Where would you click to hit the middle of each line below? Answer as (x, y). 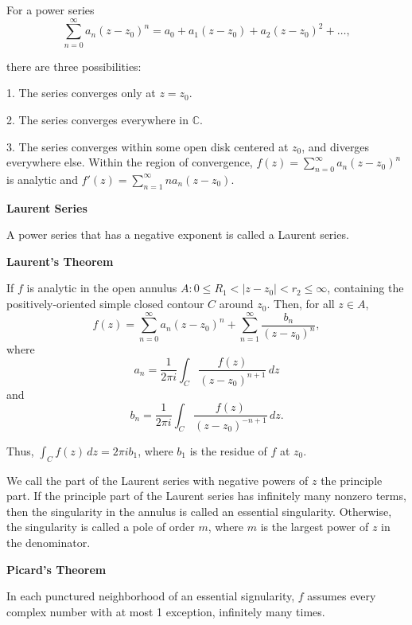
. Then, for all (301, 304)
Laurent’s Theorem (60, 261)
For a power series (51, 10)
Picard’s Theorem (56, 569)
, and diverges (336, 146)
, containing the (365, 288)
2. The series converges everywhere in (97, 119)
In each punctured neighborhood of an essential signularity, (151, 596)
